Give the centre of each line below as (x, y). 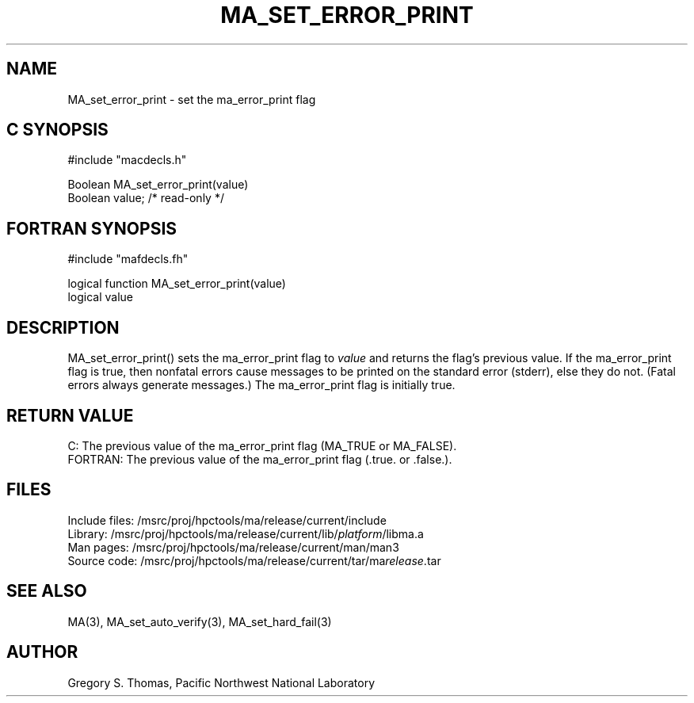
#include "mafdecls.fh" (128, 259)
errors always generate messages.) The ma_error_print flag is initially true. (261, 385)
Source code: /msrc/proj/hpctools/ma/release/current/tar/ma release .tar (254, 560)
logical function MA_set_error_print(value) (177, 284)
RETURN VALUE (70, 415)
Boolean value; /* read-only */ (146, 198)
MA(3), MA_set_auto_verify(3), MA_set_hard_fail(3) (200, 621)
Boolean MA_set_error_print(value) (158, 185)
